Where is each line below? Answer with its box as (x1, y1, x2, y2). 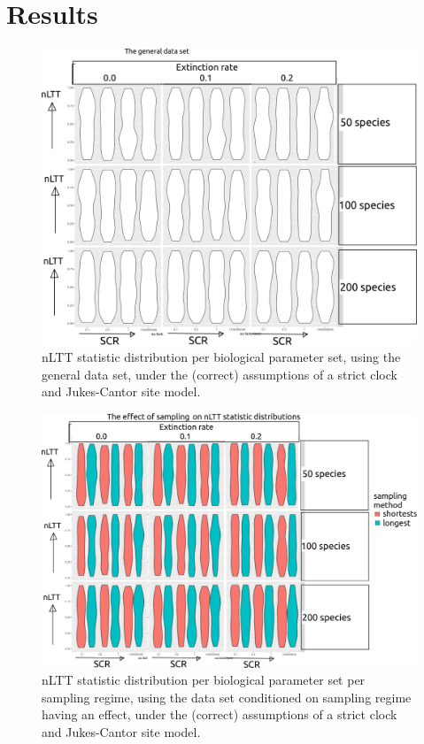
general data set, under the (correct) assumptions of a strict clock (42, 364, 397, 383)
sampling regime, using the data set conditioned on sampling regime (42, 687, 412, 706)
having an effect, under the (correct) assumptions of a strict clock (42, 705, 397, 724)
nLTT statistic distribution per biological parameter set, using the (42, 348, 401, 366)
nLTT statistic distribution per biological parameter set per (42, 671, 366, 689)
